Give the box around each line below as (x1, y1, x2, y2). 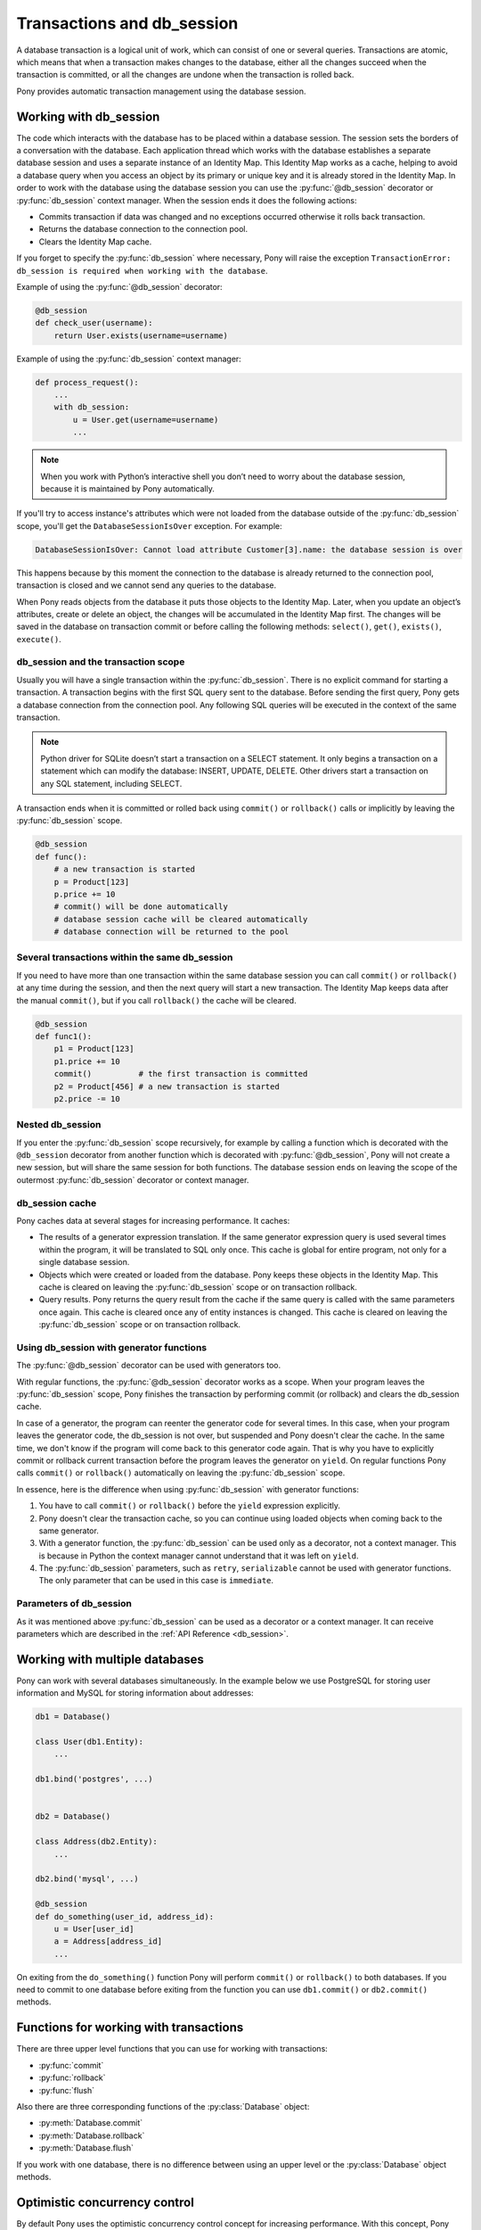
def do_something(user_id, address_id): (35, 1912, 214, 1921)
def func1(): (35, 1031, 93, 1041)
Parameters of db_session (16, 1598, 133, 1610)
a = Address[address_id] (53, 1937, 163, 1946)
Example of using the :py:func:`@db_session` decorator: (16, 281, 223, 292)
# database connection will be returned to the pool (53, 927, 289, 937)
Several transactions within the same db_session (16, 951, 233, 963)
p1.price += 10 (53, 1056, 120, 1066)
